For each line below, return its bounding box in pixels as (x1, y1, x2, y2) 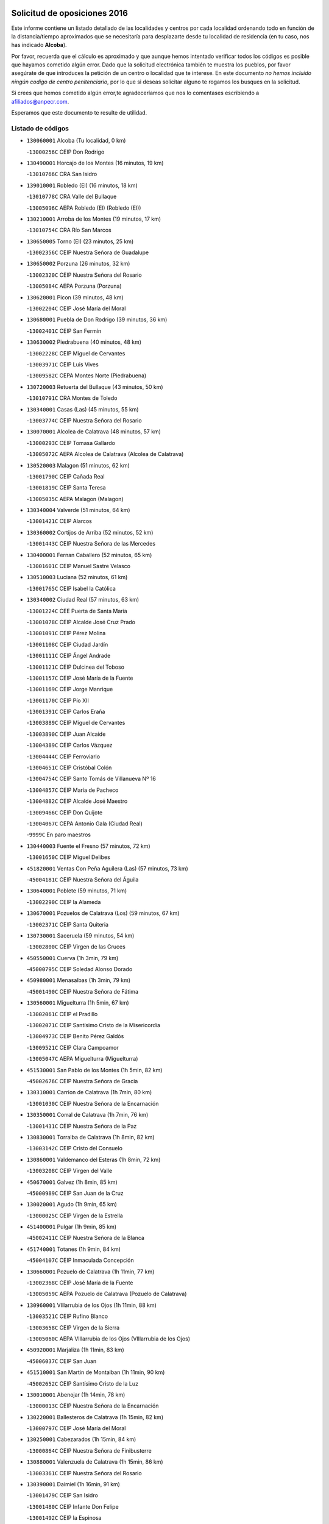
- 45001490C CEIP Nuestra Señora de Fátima (26, 988, 138, 995)
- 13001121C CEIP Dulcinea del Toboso (26, 663, 125, 671)
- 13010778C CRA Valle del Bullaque (26, 193, 117, 201)
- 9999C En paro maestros (26, 831, 91, 838)
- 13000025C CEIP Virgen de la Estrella (26, 1212, 123, 1219)
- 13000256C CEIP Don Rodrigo (26, 148, 105, 155)
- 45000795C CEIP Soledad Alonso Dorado (26, 966, 133, 973)
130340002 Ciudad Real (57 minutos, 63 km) (26, 596, 140, 604)
